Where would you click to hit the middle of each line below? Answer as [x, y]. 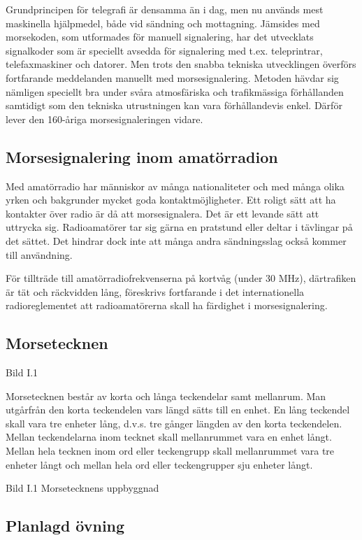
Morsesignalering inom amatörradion [142, 156]
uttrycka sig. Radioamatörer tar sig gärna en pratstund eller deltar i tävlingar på [179, 227]
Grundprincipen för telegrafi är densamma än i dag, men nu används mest [165, 9]
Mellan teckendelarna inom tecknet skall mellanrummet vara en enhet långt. [169, 437]
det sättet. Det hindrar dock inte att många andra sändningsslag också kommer [176, 240]
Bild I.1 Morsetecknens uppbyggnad [82, 488]
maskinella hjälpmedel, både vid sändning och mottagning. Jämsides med [163, 23]
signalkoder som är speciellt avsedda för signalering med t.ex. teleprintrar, [164, 50]
